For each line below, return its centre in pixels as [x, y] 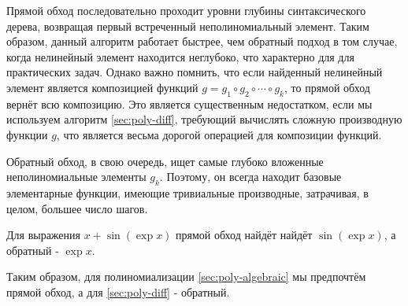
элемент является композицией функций [102, 87]
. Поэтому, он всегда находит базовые [250, 177]
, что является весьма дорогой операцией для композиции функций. [219, 134]
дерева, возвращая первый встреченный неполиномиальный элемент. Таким [188, 26]
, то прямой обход [327, 87]
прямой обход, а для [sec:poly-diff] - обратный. [118, 291]
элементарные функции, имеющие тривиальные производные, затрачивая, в [187, 192]
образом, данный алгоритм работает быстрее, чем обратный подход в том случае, [202, 41]
